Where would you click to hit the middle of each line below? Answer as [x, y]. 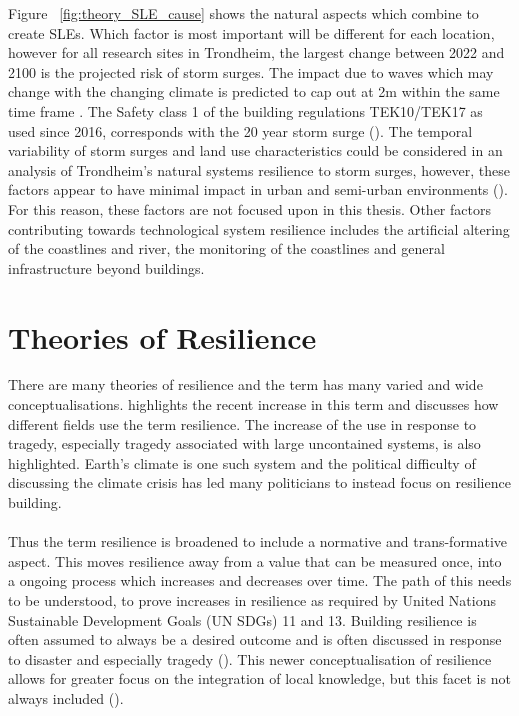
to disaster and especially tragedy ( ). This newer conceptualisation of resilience [250, 658]
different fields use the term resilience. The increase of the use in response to [242, 423]
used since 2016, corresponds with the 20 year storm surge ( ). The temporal [240, 130]
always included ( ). [66, 697]
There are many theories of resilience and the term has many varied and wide [245, 384]
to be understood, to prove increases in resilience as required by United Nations [252, 599]
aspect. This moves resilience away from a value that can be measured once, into [255, 560]
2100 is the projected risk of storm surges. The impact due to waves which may [251, 71]
